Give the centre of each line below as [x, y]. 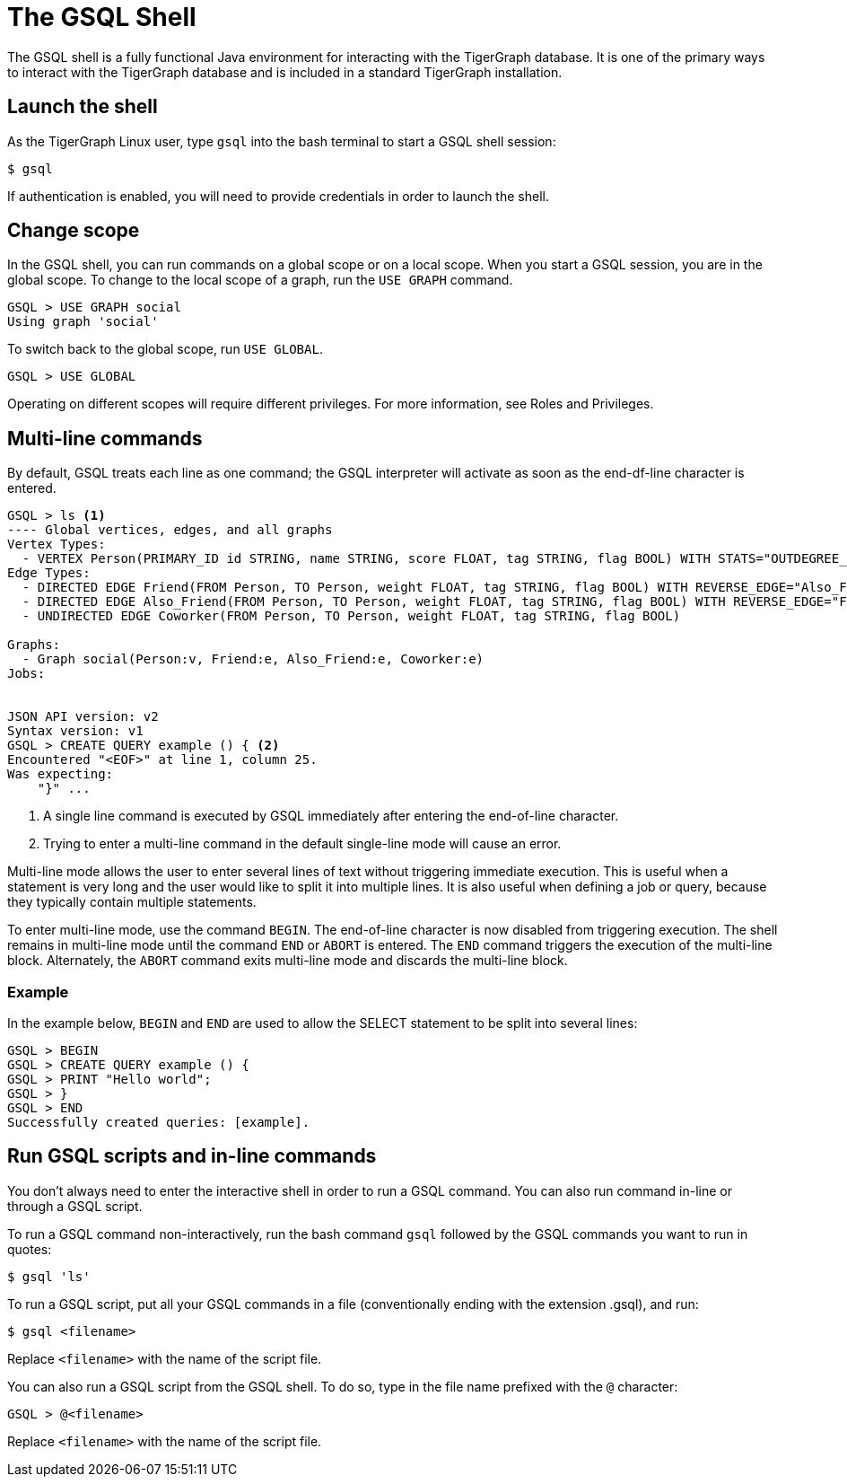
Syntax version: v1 [75, 731]
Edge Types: [49, 573]
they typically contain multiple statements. [132, 902]
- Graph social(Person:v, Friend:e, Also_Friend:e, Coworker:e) [253, 659]
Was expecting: [61, 774]
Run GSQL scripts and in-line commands [192, 1156]
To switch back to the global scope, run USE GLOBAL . [165, 349]
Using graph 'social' [83, 322]
